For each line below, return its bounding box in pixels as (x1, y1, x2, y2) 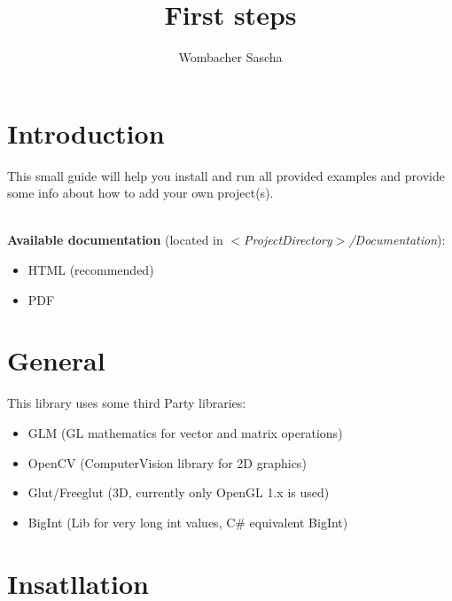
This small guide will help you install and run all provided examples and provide (7, 166, 445, 184)
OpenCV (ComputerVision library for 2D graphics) (27, 453, 307, 472)
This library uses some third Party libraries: (7, 394, 246, 412)
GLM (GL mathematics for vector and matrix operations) (27, 423, 343, 441)
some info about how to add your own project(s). (7, 183, 274, 202)
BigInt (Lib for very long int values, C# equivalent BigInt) (27, 512, 348, 531)
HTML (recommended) (27, 261, 154, 279)
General (7, 342, 105, 379)
